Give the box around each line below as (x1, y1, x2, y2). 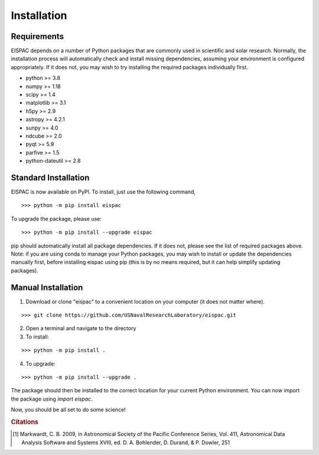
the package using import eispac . (11, 395, 93, 402)
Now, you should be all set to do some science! (11, 406, 126, 414)
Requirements (11, 31, 64, 41)
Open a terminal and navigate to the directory (25, 325, 136, 332)
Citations (11, 418, 38, 426)
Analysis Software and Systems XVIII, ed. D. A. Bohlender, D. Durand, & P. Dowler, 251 (21, 438, 230, 446)
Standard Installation (11, 172, 90, 183)
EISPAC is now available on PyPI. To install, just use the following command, (11, 188, 196, 195)
